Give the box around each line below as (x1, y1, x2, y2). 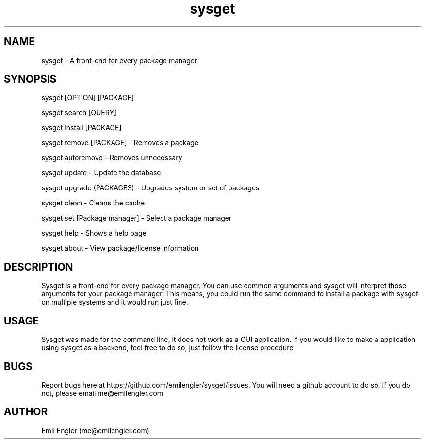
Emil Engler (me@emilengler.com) (41, 426, 149, 435)
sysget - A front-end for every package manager (41, 56, 197, 65)
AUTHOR (4, 406, 48, 418)
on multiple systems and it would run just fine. (41, 298, 188, 307)
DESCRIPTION (4, 260, 73, 273)
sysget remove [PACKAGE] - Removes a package (41, 138, 198, 147)
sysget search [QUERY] (41, 108, 117, 117)
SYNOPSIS (4, 73, 57, 85)
